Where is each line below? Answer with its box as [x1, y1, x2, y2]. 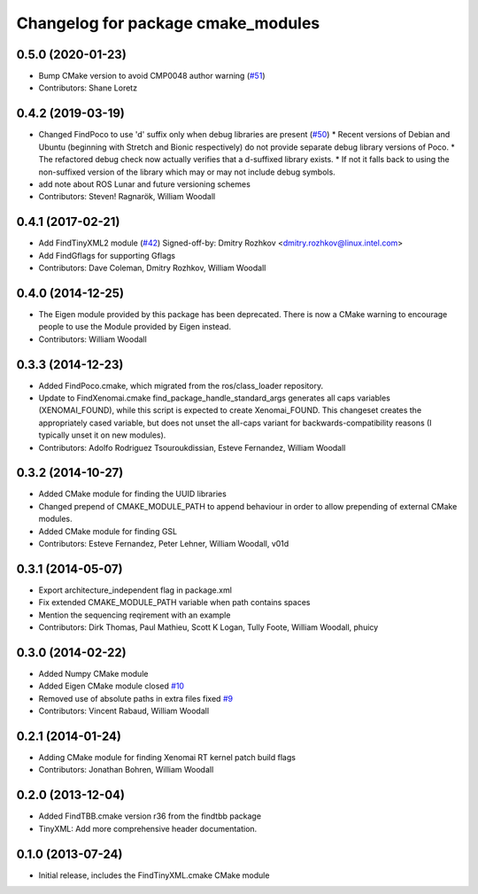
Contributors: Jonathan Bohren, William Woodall [38, 765, 214, 775]
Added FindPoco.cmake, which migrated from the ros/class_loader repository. [38, 380, 323, 391]
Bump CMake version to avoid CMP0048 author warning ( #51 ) [38, 71, 266, 82]
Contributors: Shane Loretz [38, 82, 137, 93]
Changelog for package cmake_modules [16, 13, 320, 33]
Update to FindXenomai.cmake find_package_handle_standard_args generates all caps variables [38, 393, 391, 403]
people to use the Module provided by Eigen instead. [38, 322, 232, 332]
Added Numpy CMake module [38, 669, 149, 679]
